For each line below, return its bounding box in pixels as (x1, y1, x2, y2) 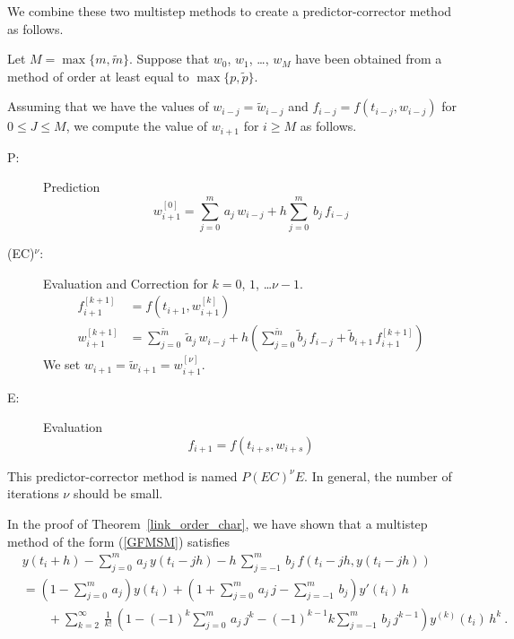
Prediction (43, 177, 100, 196)
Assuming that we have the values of (7, 97, 209, 116)
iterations (7, 484, 59, 503)
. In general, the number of (304, 466, 452, 485)
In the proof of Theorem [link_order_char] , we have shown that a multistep (7, 514, 428, 532)
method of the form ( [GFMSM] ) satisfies (7, 531, 230, 550)
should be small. (73, 484, 163, 503)
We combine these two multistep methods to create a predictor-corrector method (7, 2, 452, 20)
